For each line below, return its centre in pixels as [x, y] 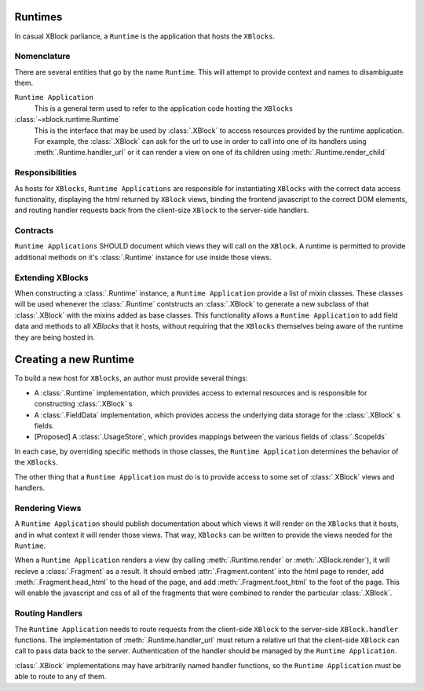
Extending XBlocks [52, 278]
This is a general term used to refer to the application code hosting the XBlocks [164, 108]
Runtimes [38, 17]
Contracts [34, 230]
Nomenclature [42, 57]
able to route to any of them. [60, 677]
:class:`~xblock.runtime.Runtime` [68, 119]
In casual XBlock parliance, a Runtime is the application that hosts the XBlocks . [144, 36]
